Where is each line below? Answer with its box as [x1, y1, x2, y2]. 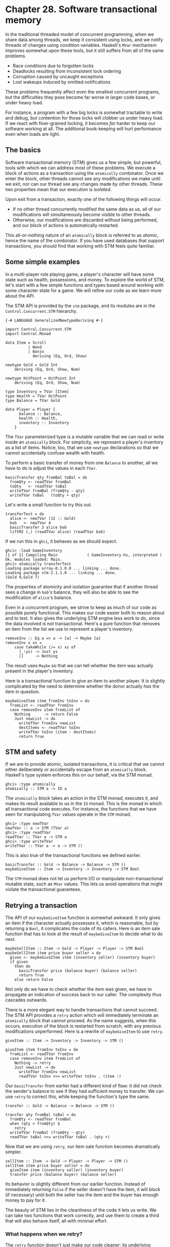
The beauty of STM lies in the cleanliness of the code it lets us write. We [5, 1207, 157, 1213]
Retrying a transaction [5, 901, 78, 910]
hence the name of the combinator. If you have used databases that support [5, 237, 164, 244]
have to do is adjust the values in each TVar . [5, 465, 97, 471]
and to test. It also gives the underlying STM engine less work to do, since [5, 615, 160, 621]
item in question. [5, 688, 40, 695]
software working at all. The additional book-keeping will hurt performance [5, 126, 162, 132]
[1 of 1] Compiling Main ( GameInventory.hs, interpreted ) [5, 552, 162, 557]
